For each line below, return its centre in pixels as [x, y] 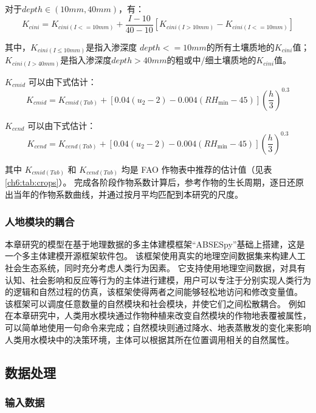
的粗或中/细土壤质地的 [211, 60]
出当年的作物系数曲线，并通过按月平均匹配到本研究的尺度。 [124, 194]
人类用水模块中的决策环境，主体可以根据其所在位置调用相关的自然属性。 [149, 339]
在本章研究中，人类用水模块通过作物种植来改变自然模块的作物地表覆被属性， [158, 315]
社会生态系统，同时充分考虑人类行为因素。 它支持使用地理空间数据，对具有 [155, 267]
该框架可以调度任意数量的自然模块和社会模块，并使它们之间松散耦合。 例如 [155, 303]
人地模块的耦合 [40, 221]
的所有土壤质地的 [240, 47]
